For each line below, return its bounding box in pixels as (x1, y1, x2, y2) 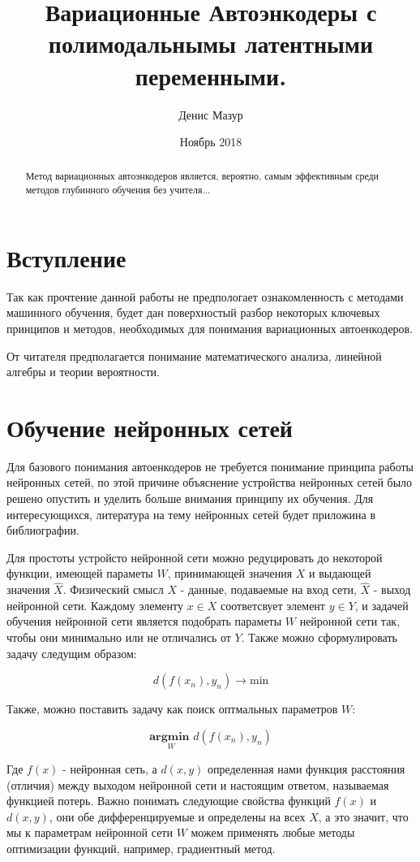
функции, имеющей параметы (6, 565, 153, 582)
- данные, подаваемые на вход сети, (180, 581, 357, 598)
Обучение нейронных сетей (6, 410, 293, 444)
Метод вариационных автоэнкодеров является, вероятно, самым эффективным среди (25, 169, 379, 183)
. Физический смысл (62, 581, 164, 598)
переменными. (135, 58, 287, 92)
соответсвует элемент (221, 596, 325, 613)
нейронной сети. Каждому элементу (6, 596, 183, 613)
